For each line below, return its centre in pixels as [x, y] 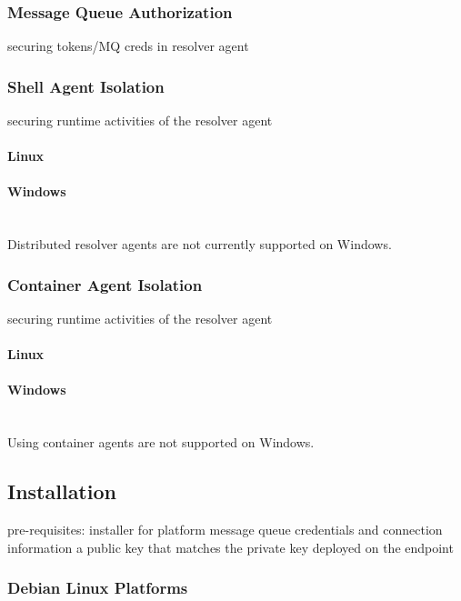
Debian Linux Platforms [98, 588]
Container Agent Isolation [105, 284]
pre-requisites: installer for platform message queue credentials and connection [225, 529]
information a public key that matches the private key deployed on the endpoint [230, 547]
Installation [62, 491]
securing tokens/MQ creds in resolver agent [128, 46]
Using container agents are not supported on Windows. [161, 442]
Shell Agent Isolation [86, 86]
